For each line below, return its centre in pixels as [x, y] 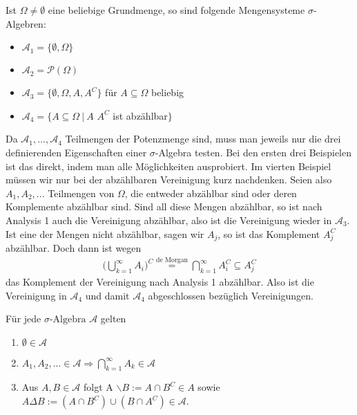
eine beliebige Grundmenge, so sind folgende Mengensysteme [176, 10]
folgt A [98, 387]
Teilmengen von [81, 193]
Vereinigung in [36, 295]
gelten [113, 319]
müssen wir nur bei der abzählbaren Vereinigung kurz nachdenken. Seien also [169, 179]
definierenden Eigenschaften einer [76, 152]
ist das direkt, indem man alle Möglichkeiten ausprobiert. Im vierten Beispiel [168, 166]
